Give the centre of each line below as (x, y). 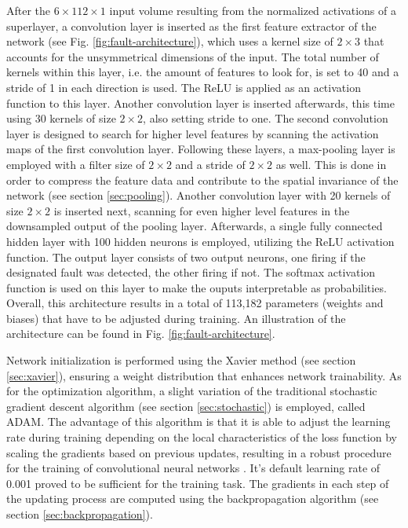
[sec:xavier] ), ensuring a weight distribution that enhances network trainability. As (204, 375)
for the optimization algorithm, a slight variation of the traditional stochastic (192, 391)
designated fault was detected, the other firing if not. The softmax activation (191, 272)
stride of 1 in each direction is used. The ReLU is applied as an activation (184, 87)
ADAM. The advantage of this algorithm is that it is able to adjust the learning (199, 422)
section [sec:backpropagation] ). (80, 514)
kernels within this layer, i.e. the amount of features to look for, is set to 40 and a (203, 72)
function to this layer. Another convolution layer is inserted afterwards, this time (200, 103)
